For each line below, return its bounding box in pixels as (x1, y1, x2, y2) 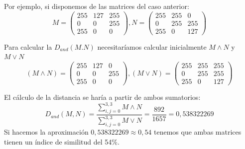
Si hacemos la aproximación (4, 127, 89, 137)
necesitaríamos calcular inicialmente (97, 41, 207, 52)
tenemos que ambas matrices (154, 127, 242, 137)
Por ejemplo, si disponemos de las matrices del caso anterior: (4, 1, 189, 11)
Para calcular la (4, 41, 52, 52)
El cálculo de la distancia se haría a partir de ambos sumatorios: (4, 92, 201, 102)
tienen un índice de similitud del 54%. (4, 136, 120, 147)
